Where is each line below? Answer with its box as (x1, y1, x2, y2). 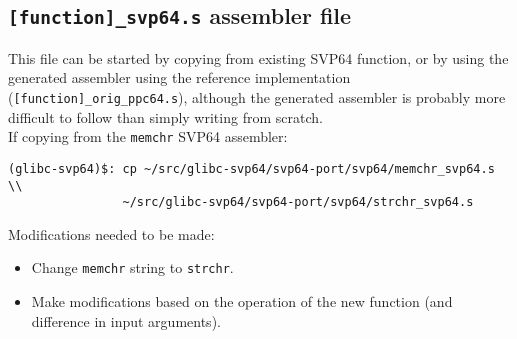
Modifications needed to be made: (8, 223, 215, 244)
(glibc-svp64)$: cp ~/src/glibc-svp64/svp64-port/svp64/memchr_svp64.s (8, 161, 495, 176)
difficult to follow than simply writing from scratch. (8, 106, 323, 127)
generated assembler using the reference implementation (8, 67, 351, 88)
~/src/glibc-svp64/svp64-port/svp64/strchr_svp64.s (122, 195, 474, 210)
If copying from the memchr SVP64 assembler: (8, 126, 288, 147)
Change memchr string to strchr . (31, 257, 234, 278)
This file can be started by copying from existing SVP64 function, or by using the (8, 47, 509, 68)
